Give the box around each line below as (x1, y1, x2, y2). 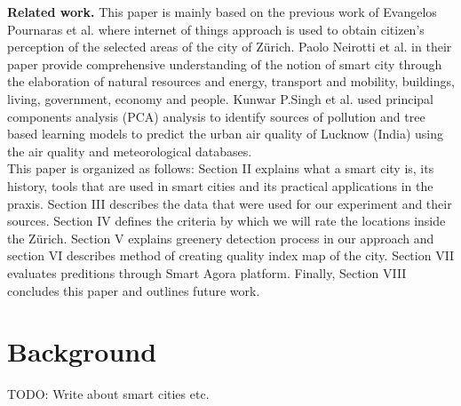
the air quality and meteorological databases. (7, 141, 252, 160)
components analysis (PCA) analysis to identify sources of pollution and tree (7, 107, 425, 125)
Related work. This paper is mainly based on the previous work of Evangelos (7, 3, 437, 20)
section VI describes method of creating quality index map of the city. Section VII (7, 246, 455, 265)
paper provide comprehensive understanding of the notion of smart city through (7, 54, 442, 73)
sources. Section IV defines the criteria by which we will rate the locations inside (7, 211, 446, 230)
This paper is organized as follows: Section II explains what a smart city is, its (7, 159, 434, 178)
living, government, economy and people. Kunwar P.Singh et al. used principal (7, 89, 433, 107)
